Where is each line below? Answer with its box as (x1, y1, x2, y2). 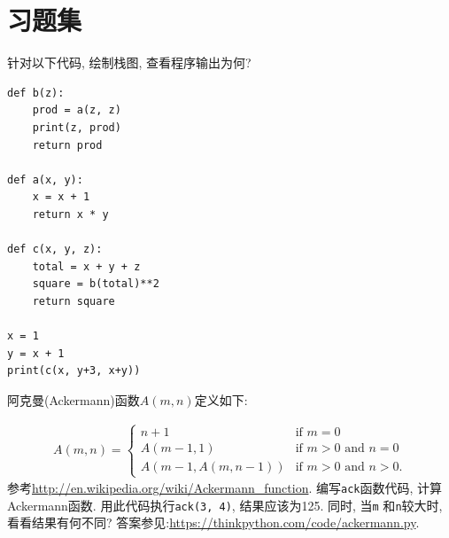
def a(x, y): (7, 173, 83, 186)
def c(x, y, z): (7, 243, 103, 256)
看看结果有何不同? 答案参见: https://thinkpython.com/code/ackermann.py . (7, 513, 420, 532)
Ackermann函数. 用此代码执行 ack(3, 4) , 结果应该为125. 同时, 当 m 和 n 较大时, (7, 495, 443, 514)
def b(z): (7, 86, 65, 99)
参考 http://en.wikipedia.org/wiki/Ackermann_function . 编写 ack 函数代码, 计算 (7, 479, 443, 497)
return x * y (32, 207, 109, 221)
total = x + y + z (32, 260, 141, 273)
